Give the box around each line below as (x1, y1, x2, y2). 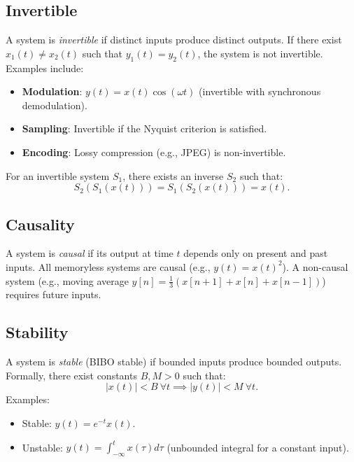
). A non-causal (282, 259, 348, 274)
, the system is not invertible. (197, 45, 323, 60)
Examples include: (6, 60, 84, 75)
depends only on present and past (183, 246, 328, 260)
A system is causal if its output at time (6, 246, 174, 260)
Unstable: (22, 440, 63, 454)
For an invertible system (6, 168, 110, 183)
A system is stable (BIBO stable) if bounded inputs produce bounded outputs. (6, 354, 342, 369)
